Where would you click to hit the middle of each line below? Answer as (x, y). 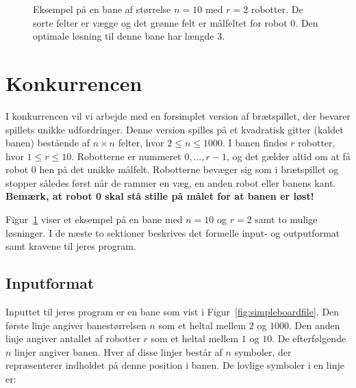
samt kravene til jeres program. (71, 246)
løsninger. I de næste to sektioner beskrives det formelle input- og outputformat (173, 232)
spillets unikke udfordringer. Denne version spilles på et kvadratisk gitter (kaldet (175, 129)
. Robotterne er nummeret (126, 156)
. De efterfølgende (309, 338)
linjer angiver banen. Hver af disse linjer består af (118, 351)
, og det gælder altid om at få (289, 156)
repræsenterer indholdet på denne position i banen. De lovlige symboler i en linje (175, 365)
